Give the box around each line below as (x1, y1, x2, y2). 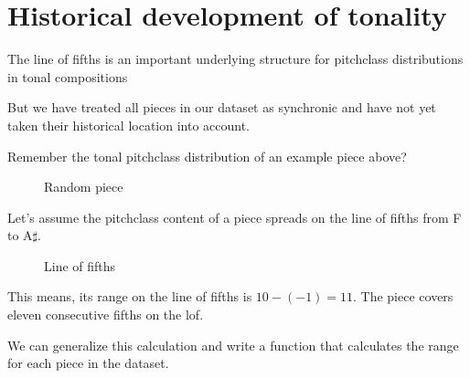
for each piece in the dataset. (7, 353, 169, 373)
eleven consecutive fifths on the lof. (7, 305, 204, 324)
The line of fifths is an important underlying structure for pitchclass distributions (7, 49, 464, 68)
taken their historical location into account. (7, 115, 251, 134)
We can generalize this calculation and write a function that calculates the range (7, 335, 459, 354)
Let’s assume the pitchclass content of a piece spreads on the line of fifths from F (7, 207, 462, 226)
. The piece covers (353, 287, 454, 306)
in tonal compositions (7, 67, 128, 86)
